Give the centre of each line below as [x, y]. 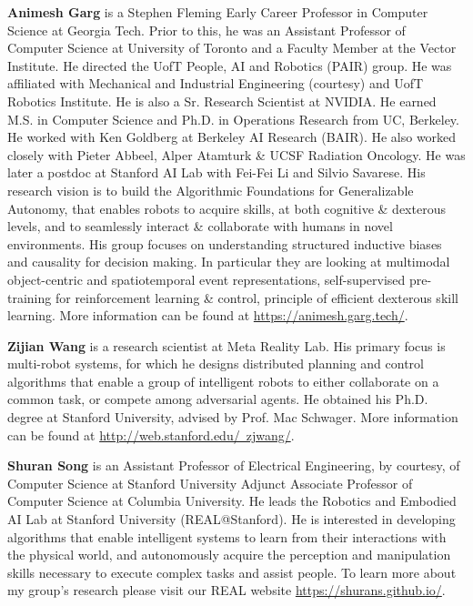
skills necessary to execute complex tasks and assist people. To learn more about [232, 572]
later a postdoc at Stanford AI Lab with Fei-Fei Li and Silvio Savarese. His [216, 172]
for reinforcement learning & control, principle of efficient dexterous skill [257, 297]
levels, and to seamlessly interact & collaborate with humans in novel [200, 226]
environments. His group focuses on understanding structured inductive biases [225, 243]
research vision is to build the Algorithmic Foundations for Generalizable [211, 190]
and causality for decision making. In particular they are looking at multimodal [229, 262]
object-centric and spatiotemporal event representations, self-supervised [206, 279]
